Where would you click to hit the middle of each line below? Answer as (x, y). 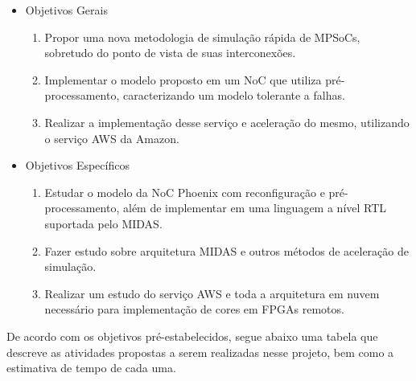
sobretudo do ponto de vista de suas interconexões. (170, 53)
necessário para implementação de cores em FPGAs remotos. (194, 309)
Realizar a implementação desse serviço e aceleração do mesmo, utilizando (227, 122)
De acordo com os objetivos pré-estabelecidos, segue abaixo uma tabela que (192, 336)
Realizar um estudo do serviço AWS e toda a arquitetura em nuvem (212, 293)
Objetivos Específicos (77, 165)
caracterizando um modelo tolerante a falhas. (234, 95)
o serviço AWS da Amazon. (112, 138)
